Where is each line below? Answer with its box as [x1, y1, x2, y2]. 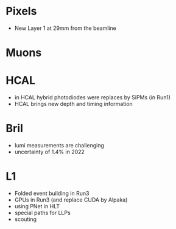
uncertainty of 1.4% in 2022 [14, 148, 85, 155]
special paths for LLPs [14, 209, 71, 216]
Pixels [5, 4, 37, 18]
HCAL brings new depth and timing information [14, 100, 133, 108]
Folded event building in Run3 [14, 189, 90, 197]
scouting [14, 215, 37, 223]
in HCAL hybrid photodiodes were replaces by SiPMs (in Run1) [14, 94, 171, 101]
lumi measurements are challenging [14, 142, 105, 149]
